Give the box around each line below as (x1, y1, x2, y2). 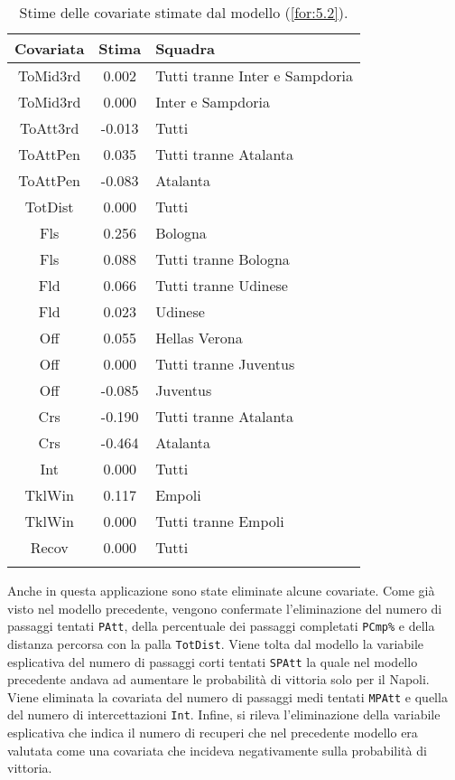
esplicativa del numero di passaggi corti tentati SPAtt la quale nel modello (7, 652, 418, 671)
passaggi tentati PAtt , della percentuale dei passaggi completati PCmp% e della (7, 616, 435, 635)
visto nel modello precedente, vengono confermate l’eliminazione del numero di (7, 598, 442, 617)
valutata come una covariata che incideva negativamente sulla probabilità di (7, 740, 427, 759)
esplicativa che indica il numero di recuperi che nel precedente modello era (7, 723, 418, 742)
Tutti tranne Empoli (155, 511, 284, 531)
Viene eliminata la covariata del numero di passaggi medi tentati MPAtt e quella (7, 687, 448, 706)
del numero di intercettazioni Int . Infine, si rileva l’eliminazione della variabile (7, 705, 441, 724)
